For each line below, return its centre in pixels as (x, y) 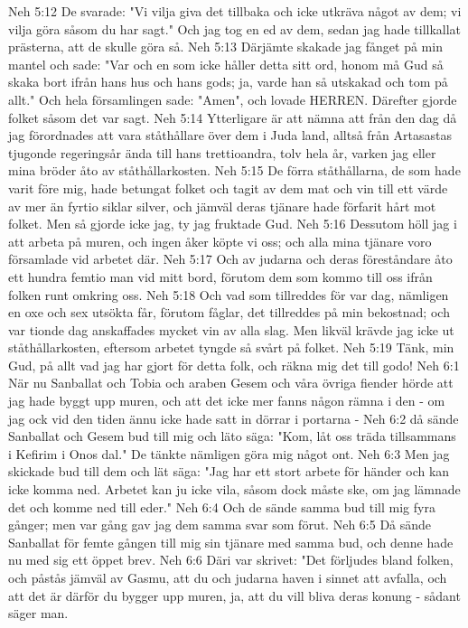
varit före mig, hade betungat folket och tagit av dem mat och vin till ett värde (228, 187)
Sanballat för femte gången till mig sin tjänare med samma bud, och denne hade (231, 542)
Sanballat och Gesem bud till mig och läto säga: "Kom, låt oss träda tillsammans (232, 436)
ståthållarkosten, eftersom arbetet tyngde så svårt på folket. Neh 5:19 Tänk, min (231, 347)
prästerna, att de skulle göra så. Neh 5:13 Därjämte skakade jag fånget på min (225, 47)
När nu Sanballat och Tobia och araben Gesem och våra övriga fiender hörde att (231, 383)
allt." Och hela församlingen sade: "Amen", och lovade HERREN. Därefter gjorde (233, 99)
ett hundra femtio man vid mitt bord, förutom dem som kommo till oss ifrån (220, 276)
